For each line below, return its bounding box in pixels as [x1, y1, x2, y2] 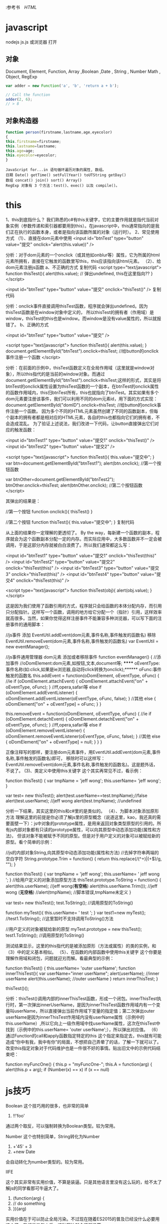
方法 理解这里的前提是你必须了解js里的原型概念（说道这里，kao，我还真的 [5, 814, 157, 820]
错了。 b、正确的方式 [5, 322, 49, 328]
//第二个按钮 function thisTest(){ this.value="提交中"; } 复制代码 [5, 519, 134, 525]
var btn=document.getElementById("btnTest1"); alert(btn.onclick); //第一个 [5, 460, 158, 466]
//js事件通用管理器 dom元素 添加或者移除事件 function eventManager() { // [5, 654, 157, 660]
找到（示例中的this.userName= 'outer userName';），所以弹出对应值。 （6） [5, 1027, 161, 1033]
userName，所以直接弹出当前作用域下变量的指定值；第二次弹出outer [14, 1008, 155, 1014]
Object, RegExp [5, 73, 38, 79]
